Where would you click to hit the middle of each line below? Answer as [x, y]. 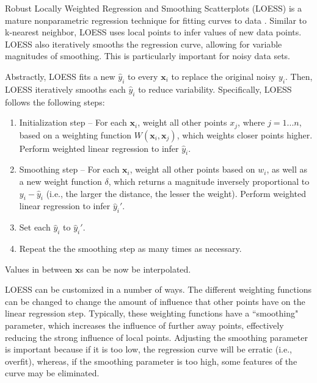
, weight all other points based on [192, 169]
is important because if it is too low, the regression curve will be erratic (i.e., [148, 349]
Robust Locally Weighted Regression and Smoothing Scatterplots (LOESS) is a [154, 8]
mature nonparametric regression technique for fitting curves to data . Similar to [156, 20]
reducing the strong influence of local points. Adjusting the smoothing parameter [156, 337]
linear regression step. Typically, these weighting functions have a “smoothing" [152, 313]
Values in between [39, 269]
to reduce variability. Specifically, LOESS [215, 89]
